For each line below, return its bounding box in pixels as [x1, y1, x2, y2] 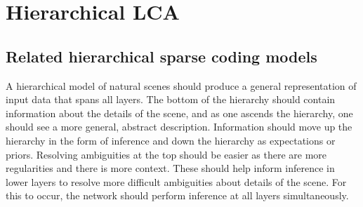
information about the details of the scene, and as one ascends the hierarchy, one [6, 105, 353, 120]
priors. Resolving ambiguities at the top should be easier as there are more [6, 147, 327, 161]
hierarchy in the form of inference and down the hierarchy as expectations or [6, 133, 336, 147]
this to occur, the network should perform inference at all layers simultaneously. [6, 188, 349, 203]
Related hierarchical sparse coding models [6, 45, 317, 67]
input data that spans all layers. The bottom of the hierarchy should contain [6, 92, 336, 107]
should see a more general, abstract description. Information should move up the [6, 119, 352, 134]
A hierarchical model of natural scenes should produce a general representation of [6, 78, 357, 93]
